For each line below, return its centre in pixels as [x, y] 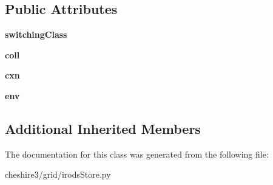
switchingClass [36, 34]
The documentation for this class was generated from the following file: [137, 154]
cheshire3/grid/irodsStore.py [58, 174]
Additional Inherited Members [103, 128]
